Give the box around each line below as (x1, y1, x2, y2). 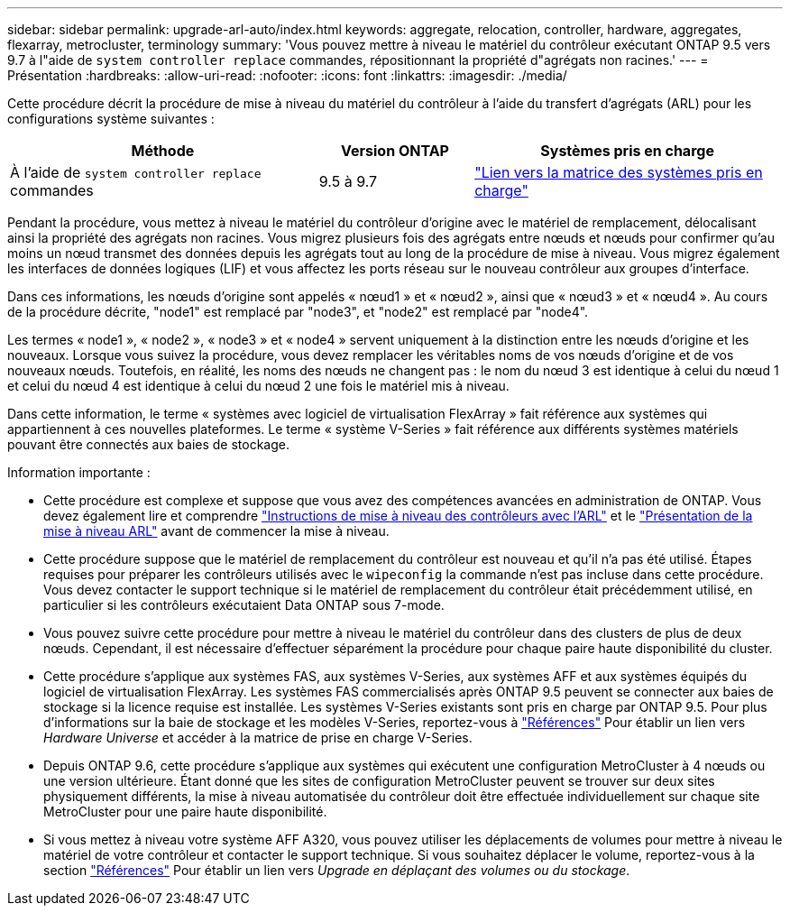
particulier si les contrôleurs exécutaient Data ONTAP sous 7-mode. (43, 597, 445, 613)
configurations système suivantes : (7, 111, 215, 126)
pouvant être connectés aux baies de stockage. (7, 437, 289, 452)
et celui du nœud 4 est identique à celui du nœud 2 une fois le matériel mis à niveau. (7, 378, 510, 393)
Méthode (131, 142, 195, 160)
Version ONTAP (341, 142, 449, 160)
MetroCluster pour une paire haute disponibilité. (43, 804, 327, 819)
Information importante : (7, 465, 151, 480)
